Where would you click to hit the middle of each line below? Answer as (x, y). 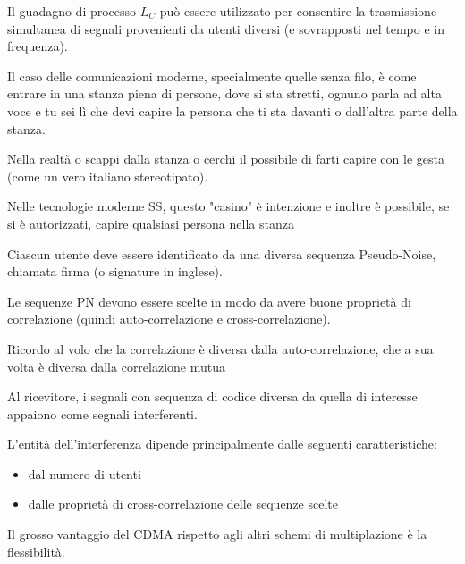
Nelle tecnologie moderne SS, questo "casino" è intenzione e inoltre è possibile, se (228, 206)
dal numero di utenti (85, 473)
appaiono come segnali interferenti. (102, 413)
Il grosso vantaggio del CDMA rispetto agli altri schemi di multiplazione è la (217, 534)
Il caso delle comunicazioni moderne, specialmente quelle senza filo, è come (212, 76)
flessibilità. (36, 551)
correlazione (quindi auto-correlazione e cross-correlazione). (169, 319)
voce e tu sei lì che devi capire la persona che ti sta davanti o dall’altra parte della (232, 110)
